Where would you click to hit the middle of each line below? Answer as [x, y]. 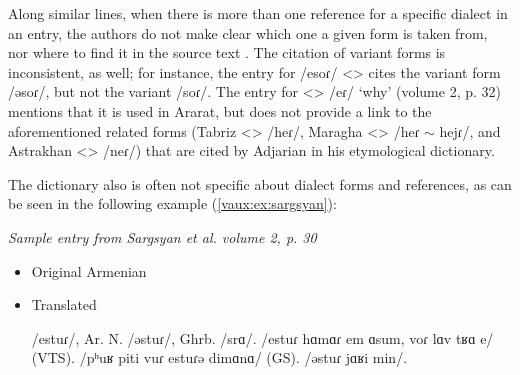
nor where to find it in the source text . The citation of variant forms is [227, 52]
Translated [64, 304]
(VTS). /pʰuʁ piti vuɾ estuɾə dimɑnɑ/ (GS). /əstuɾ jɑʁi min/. [219, 357]
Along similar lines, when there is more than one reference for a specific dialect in [258, 13]
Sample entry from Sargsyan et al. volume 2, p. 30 [162, 236]
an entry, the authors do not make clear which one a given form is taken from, [248, 32]
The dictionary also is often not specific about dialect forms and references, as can [260, 183]
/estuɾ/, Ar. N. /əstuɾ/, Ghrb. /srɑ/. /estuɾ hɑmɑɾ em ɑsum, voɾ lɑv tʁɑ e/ [262, 337]
